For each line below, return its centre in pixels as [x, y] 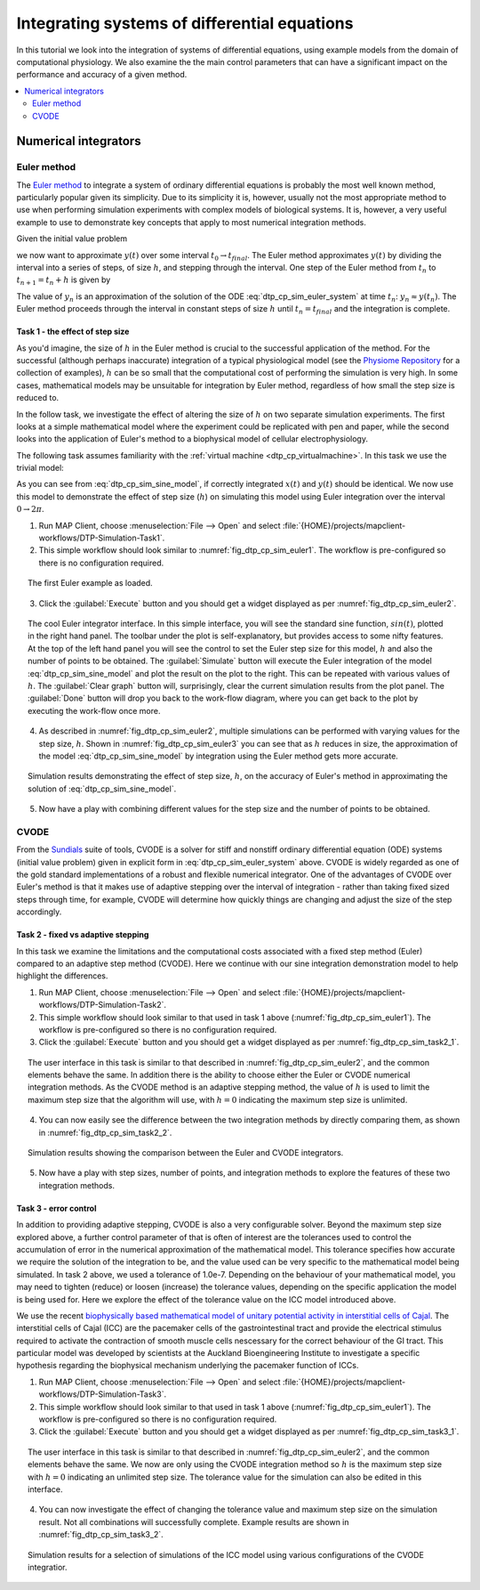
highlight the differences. [62, 976]
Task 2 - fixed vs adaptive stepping [83, 935]
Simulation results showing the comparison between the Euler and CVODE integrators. [186, 1153]
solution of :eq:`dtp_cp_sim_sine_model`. [102, 789]
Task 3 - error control [56, 1208]
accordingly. [39, 912]
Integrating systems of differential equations [185, 23]
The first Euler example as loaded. [90, 583]
